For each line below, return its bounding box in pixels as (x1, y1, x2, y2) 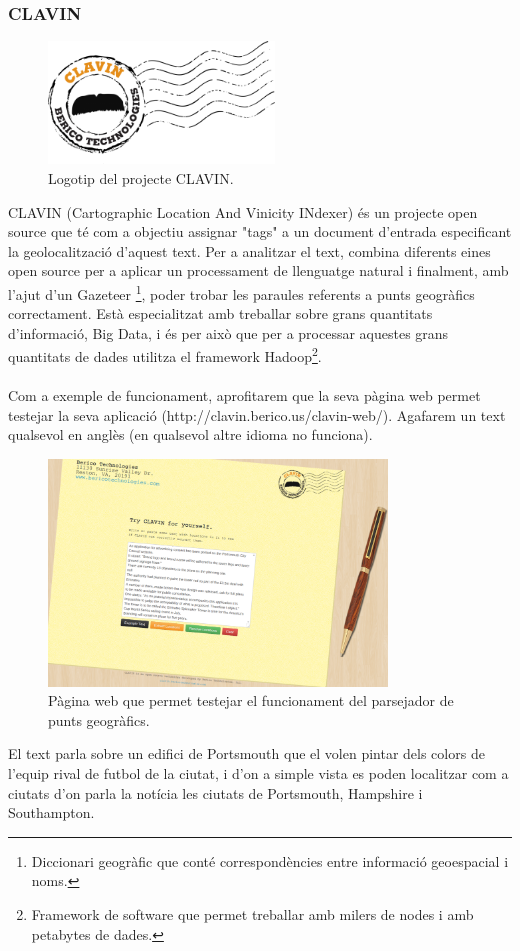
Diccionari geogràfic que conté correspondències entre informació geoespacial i (31, 850, 509, 871)
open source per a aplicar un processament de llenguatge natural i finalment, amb (8, 260, 509, 281)
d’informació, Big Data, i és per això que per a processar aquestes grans (8, 322, 449, 343)
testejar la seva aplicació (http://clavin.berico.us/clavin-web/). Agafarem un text (8, 404, 506, 425)
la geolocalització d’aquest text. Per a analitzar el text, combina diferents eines (8, 240, 491, 261)
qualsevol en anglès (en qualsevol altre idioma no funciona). (8, 424, 373, 445)
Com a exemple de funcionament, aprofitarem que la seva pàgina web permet (8, 385, 481, 406)
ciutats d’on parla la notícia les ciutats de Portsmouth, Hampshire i (8, 782, 423, 803)
